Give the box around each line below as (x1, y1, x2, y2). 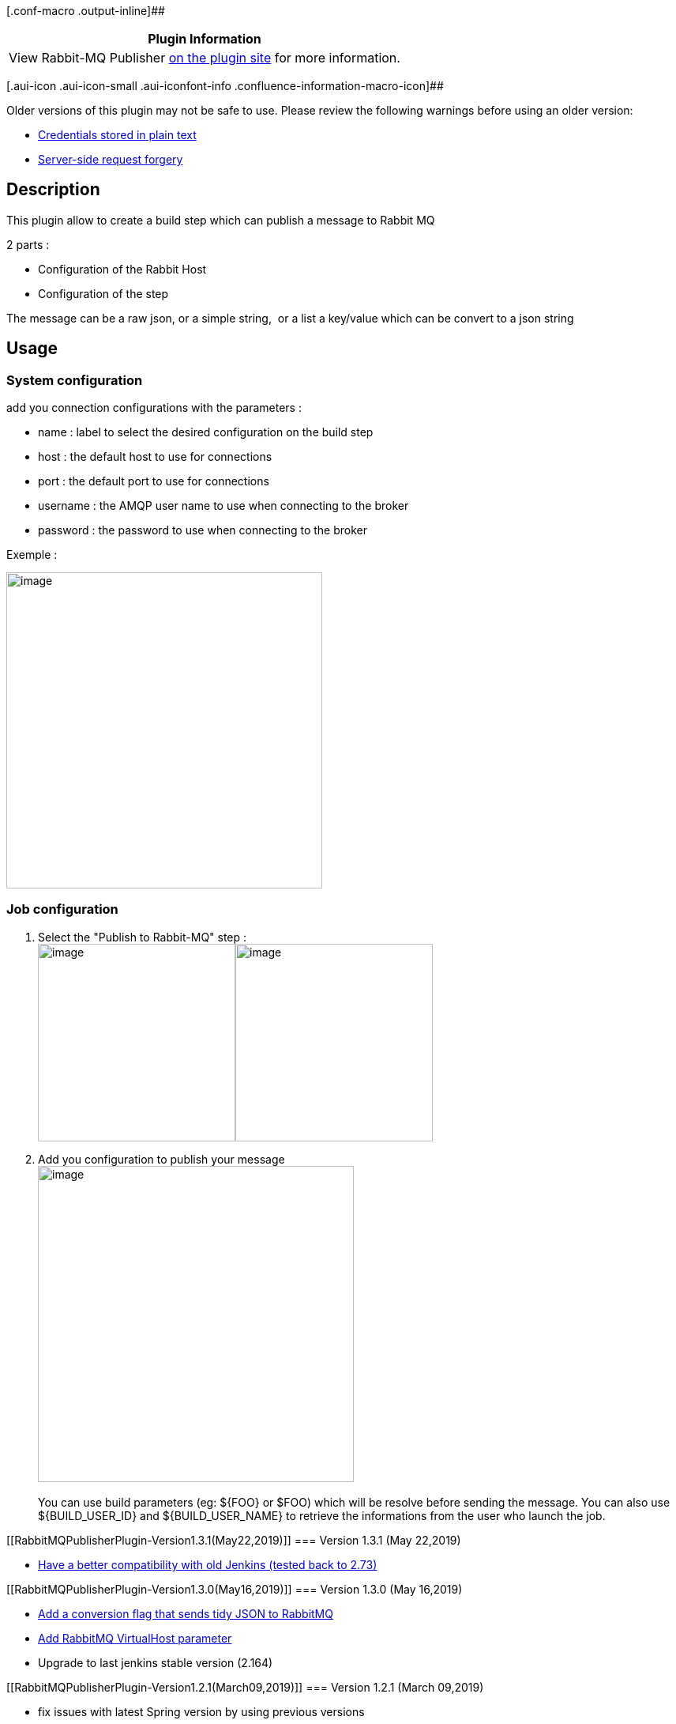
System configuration (6, 372, 143, 388)
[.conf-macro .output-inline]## (6, 4, 165, 17)
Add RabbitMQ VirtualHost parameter (38, 1631, 232, 1645)
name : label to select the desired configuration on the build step (38, 425, 374, 439)
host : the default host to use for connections (38, 450, 272, 464)
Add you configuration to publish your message (38, 1152, 285, 1166)
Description (6, 179, 100, 200)
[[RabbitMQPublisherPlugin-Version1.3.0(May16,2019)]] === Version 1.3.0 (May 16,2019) (6, 1582, 463, 1596)
